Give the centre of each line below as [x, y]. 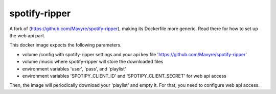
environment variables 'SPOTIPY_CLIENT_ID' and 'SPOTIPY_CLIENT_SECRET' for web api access [124, 76]
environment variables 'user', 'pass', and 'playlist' [74, 68]
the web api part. [27, 35]
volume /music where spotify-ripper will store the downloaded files [93, 62]
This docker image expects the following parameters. [66, 45]
